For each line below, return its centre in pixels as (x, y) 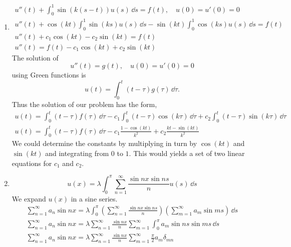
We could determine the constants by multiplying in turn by (104, 143)
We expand (29, 199)
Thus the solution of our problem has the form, (84, 104)
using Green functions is (49, 75)
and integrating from (77, 153)
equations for (32, 163)
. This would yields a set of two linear (187, 153)
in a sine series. (94, 199)
